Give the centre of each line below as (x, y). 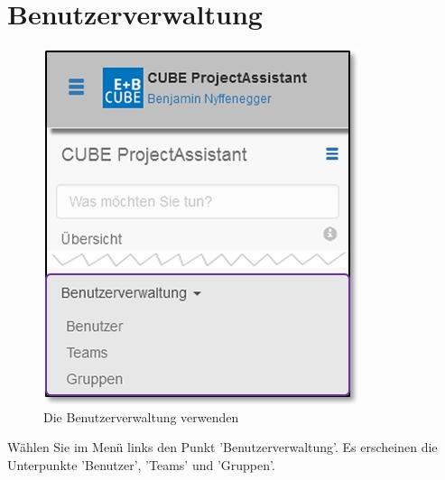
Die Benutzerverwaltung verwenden (141, 416)
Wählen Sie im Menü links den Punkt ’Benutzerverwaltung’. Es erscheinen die (222, 447)
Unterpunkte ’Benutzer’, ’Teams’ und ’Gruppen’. (141, 464)
